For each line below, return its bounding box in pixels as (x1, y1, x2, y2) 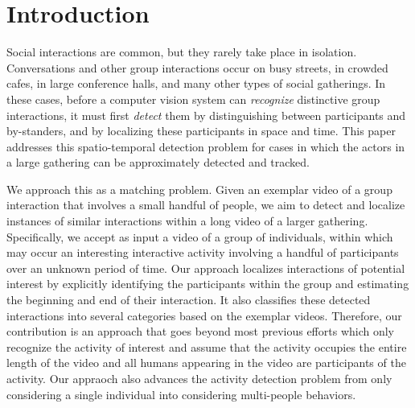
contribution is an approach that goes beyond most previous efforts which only (6, 323, 395, 340)
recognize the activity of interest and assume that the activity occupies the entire (6, 338, 407, 355)
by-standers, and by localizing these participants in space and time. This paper (6, 122, 396, 139)
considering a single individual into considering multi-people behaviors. (6, 385, 356, 402)
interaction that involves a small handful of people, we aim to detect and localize (6, 196, 405, 213)
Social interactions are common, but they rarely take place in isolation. (6, 43, 357, 60)
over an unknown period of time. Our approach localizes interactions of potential (6, 259, 405, 276)
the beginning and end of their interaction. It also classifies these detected (6, 291, 371, 308)
